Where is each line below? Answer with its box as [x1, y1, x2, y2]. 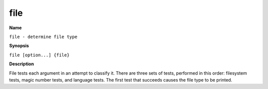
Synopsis [9, 43, 29, 49]
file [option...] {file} [9, 52, 69, 58]
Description [9, 61, 34, 67]
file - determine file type [9, 34, 78, 40]
